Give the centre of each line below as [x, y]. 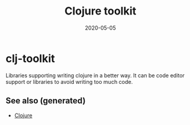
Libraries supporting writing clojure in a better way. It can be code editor [95, 75]
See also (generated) [46, 101]
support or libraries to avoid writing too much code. [69, 82]
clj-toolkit [30, 58]
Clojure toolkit [100, 11]
